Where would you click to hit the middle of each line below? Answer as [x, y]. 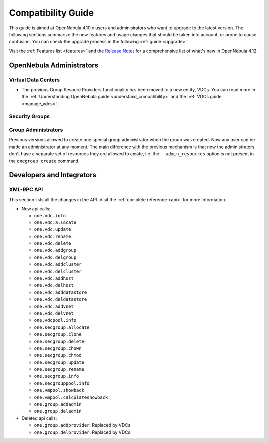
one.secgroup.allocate [62, 327]
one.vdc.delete [53, 244]
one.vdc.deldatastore [61, 300]
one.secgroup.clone [58, 334]
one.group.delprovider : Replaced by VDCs [82, 432]
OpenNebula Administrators [54, 65]
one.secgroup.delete [59, 341]
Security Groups [29, 116]
